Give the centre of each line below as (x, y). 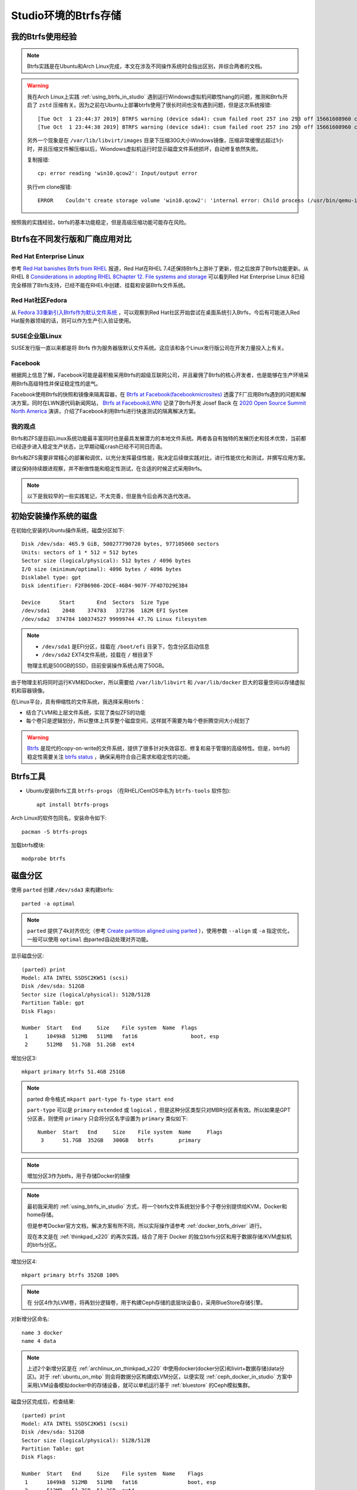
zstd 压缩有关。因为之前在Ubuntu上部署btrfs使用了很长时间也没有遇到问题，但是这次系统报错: (155, 105)
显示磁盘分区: (28, 956)
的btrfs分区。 (43, 1245)
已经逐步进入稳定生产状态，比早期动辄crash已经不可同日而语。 (88, 446)
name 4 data (39, 1341)
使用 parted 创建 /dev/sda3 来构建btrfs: (62, 890)
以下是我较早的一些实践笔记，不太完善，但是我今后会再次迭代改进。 (110, 496)
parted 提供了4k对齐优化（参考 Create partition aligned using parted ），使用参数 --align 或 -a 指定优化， (160, 931)
